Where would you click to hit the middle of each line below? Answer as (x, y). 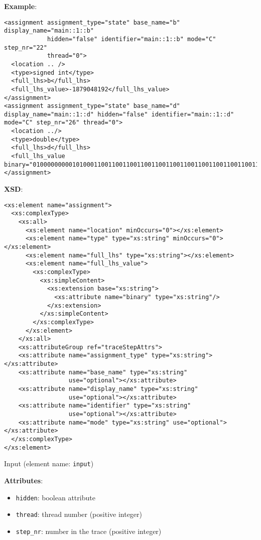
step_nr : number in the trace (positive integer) (89, 531)
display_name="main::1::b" (49, 31)
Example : (21, 6)
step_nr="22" (26, 47)
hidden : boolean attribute (55, 497)
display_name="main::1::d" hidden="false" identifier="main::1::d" (119, 114)
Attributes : (24, 480)
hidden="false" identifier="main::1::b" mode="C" (132, 39)
